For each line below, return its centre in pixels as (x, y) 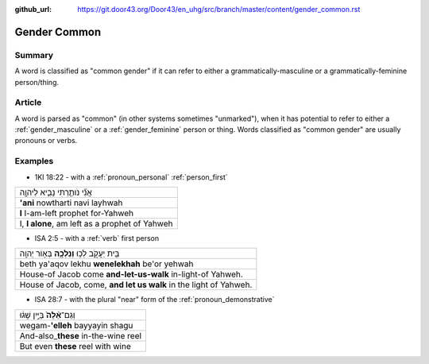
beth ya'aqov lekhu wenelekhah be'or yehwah (106, 264)
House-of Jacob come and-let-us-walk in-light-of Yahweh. (131, 274)
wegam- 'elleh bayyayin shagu (76, 325)
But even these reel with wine (75, 346)
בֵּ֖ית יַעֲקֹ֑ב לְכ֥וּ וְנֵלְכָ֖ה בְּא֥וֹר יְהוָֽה (70, 254)
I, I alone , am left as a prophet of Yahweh (96, 224)
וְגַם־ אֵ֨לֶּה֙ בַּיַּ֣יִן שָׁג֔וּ (47, 315)
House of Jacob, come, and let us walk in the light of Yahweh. (136, 285)
